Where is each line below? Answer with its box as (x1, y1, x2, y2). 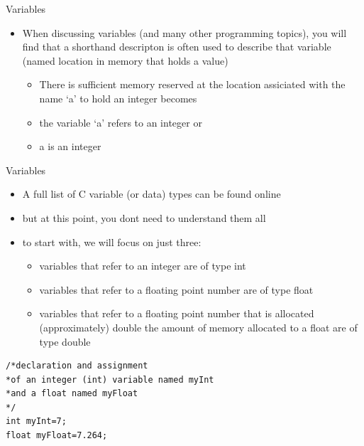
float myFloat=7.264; (6, 430, 108, 441)
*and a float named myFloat (6, 388, 138, 399)
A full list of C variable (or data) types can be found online (22, 186, 281, 201)
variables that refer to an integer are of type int (39, 258, 246, 273)
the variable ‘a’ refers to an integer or (39, 115, 202, 129)
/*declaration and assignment (6, 361, 148, 371)
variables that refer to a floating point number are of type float (39, 282, 314, 297)
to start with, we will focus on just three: (22, 234, 202, 249)
